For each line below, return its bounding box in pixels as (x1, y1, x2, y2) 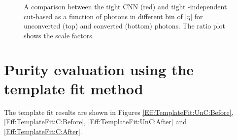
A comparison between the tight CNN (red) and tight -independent (24, 1, 227, 11)
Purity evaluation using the (4, 59, 194, 79)
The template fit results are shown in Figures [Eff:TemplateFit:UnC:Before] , (4, 107, 234, 117)
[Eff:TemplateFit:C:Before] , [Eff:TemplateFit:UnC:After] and (4, 116, 187, 127)
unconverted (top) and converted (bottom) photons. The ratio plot (24, 21, 225, 31)
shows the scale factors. (24, 30, 94, 40)
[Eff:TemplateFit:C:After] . (4, 126, 82, 136)
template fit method (4, 78, 143, 98)
